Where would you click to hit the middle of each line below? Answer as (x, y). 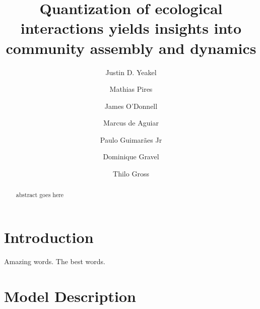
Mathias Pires (131, 89)
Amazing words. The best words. (55, 261)
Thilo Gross (131, 174)
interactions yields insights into (131, 28)
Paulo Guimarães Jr (131, 139)
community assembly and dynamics (131, 48)
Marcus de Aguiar (131, 123)
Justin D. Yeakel (131, 72)
